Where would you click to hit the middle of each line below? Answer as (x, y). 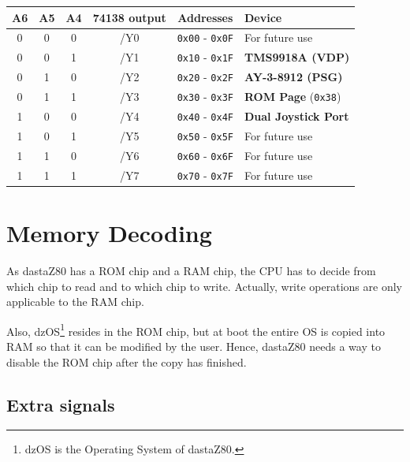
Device (263, 17)
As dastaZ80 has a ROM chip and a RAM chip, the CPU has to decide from (191, 270)
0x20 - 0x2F (205, 77)
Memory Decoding (109, 233)
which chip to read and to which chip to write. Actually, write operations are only (204, 286)
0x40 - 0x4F (205, 115)
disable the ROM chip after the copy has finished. (127, 361)
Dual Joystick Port (296, 116)
